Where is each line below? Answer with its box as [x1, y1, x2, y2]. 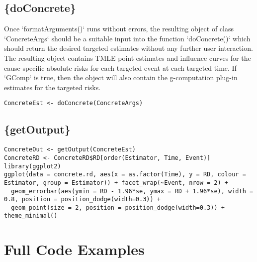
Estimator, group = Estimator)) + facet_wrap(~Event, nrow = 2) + [4, 179, 229, 186]
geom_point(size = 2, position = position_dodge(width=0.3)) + [11, 204, 225, 211]
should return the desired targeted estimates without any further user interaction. [4, 43, 253, 53]
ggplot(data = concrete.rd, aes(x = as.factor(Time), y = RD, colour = [4, 171, 246, 178]
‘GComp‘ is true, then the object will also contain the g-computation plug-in [4, 72, 238, 83]
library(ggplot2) [4, 162, 61, 170]
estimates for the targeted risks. [4, 82, 101, 92]
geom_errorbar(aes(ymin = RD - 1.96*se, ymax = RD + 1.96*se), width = [11, 187, 254, 195]
